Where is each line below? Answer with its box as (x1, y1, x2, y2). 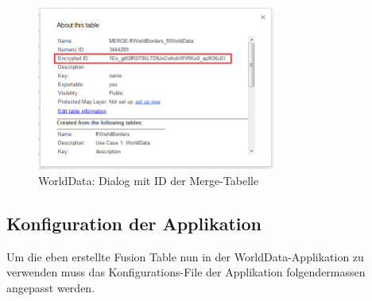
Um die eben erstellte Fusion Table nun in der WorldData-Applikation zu (6, 248, 364, 264)
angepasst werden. (6, 279, 95, 295)
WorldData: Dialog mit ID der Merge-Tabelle (38, 172, 259, 188)
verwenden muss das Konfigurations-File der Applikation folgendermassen (6, 264, 366, 280)
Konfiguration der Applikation (6, 210, 262, 235)
